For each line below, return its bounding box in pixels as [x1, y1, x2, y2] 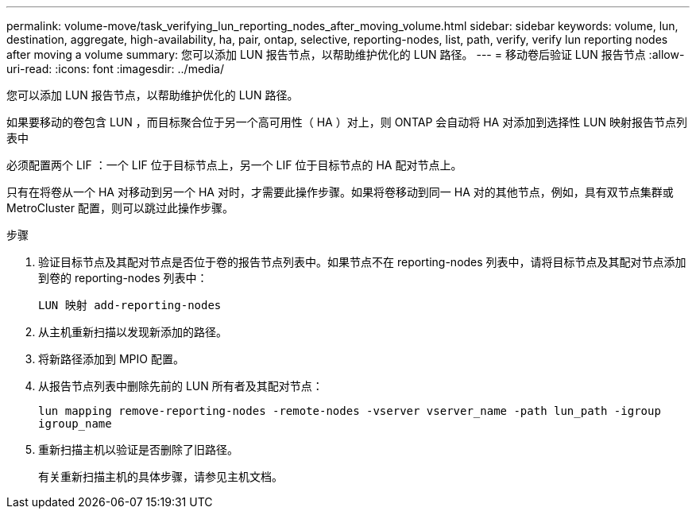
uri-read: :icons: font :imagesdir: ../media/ [6, 62, 224, 76]
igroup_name [38, 417, 112, 430]
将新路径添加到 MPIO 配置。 [38, 352, 184, 366]
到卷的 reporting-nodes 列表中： [38, 271, 208, 285]
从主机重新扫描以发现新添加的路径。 [38, 325, 227, 339]
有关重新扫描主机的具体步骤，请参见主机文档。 [38, 470, 283, 483]
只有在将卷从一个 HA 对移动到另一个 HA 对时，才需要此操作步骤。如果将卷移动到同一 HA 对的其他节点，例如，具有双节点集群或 [6, 185, 674, 199]
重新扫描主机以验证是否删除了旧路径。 [38, 443, 238, 456]
